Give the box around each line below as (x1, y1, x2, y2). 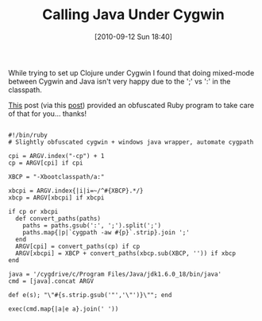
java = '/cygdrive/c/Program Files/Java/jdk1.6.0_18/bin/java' (8, 270, 222, 278)
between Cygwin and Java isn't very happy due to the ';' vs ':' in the (8, 76, 231, 86)
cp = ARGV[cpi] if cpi (8, 159, 83, 167)
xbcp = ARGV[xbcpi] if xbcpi (8, 193, 105, 202)
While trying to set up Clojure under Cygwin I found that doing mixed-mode (8, 68, 255, 77)
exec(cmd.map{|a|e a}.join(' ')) (8, 304, 119, 313)
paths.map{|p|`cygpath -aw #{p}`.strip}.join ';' (22, 228, 191, 236)
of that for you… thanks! (8, 109, 87, 118)
